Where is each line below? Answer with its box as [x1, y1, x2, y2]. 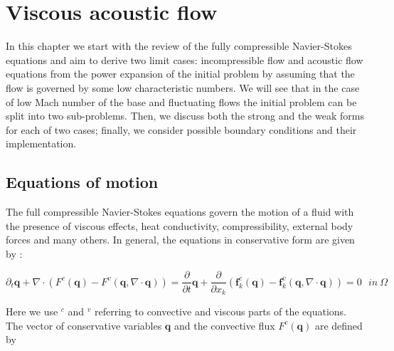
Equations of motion [6, 171, 159, 193]
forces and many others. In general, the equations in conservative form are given [6, 232, 355, 247]
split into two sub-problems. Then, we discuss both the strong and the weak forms [6, 108, 364, 123]
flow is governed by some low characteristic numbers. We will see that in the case [6, 80, 360, 95]
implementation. [6, 136, 77, 151]
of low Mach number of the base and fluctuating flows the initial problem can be [6, 94, 357, 109]
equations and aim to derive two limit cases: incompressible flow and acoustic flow [6, 52, 363, 67]
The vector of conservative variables [6, 318, 162, 332]
